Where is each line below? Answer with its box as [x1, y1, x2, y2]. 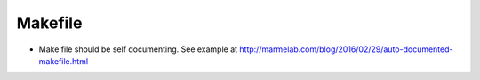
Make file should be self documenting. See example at [38, 44, 238, 55]
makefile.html [38, 55, 89, 66]
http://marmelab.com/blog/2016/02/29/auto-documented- [239, 44, 453, 55]
